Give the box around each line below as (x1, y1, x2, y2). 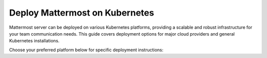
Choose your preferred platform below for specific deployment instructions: (9, 47, 164, 53)
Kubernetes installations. (9, 38, 60, 44)
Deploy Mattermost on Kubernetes (9, 7, 154, 18)
